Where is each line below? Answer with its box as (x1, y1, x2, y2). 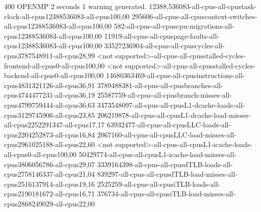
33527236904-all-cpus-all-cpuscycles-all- (104, 40, 225, 51)
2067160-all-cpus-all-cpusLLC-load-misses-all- (97, 129, 237, 139)
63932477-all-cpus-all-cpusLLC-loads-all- (107, 119, 231, 130)
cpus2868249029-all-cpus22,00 (4, 198, 95, 208)
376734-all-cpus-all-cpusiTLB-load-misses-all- (97, 188, 236, 199)
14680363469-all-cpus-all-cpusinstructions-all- (106, 70, 245, 81)
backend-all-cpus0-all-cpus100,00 (4, 70, 104, 81)
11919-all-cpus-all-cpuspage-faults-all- (104, 30, 219, 41)
